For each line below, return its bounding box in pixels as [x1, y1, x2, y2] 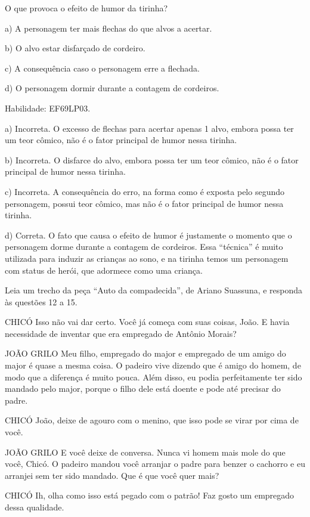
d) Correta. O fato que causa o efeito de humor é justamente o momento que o [5, 228, 292, 241]
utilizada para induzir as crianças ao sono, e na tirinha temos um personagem [5, 252, 289, 264]
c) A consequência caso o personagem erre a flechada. [5, 61, 200, 74]
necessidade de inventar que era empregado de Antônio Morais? [5, 327, 237, 339]
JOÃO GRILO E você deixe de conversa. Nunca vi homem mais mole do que [5, 445, 286, 458]
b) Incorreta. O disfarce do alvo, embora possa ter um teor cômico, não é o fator [5, 153, 299, 166]
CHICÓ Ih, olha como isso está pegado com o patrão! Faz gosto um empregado [5, 489, 294, 501]
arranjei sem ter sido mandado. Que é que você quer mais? [5, 469, 219, 481]
